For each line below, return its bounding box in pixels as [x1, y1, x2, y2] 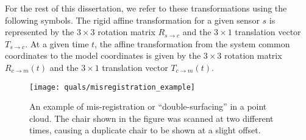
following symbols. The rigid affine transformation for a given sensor [5, 13, 260, 26]
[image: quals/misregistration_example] [29, 82, 196, 92]
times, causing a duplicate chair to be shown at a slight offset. [29, 124, 261, 136]
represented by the [5, 25, 74, 38]
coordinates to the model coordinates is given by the [5, 49, 201, 62]
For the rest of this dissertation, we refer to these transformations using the [5, 2, 287, 14]
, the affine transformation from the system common [94, 37, 290, 50]
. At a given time [25, 37, 89, 50]
